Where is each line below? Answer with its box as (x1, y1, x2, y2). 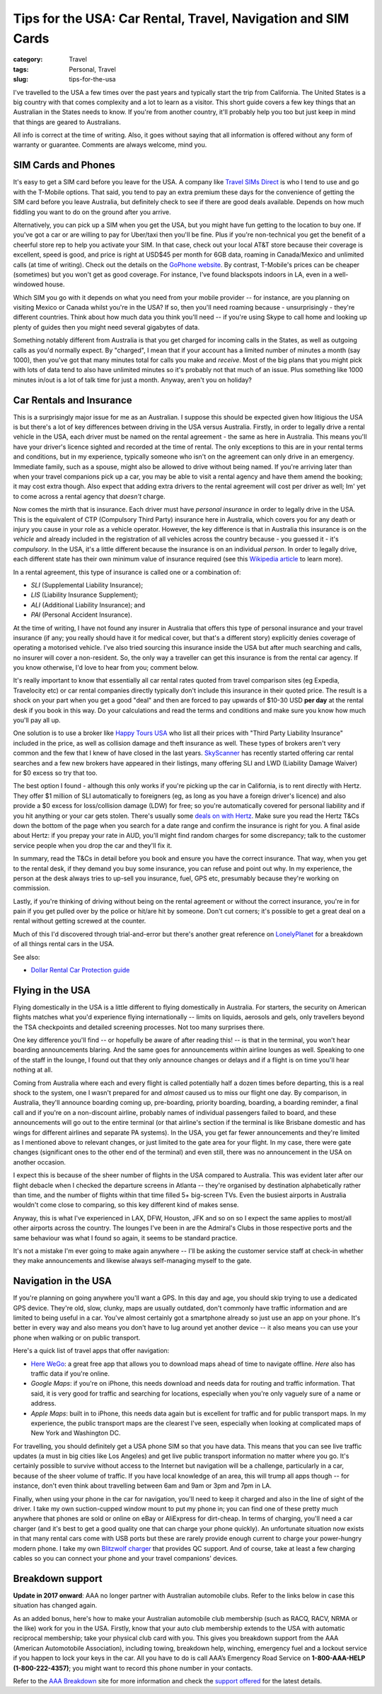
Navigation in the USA (13, 1275, 112, 1287)
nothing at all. (13, 1065, 53, 1074)
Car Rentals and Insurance (13, 394, 132, 406)
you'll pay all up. (13, 716, 61, 724)
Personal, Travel (69, 64, 116, 74)
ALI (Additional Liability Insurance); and (30, 600, 146, 609)
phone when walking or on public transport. (13, 1333, 141, 1342)
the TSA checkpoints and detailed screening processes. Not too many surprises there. (13, 1023, 265, 1031)
